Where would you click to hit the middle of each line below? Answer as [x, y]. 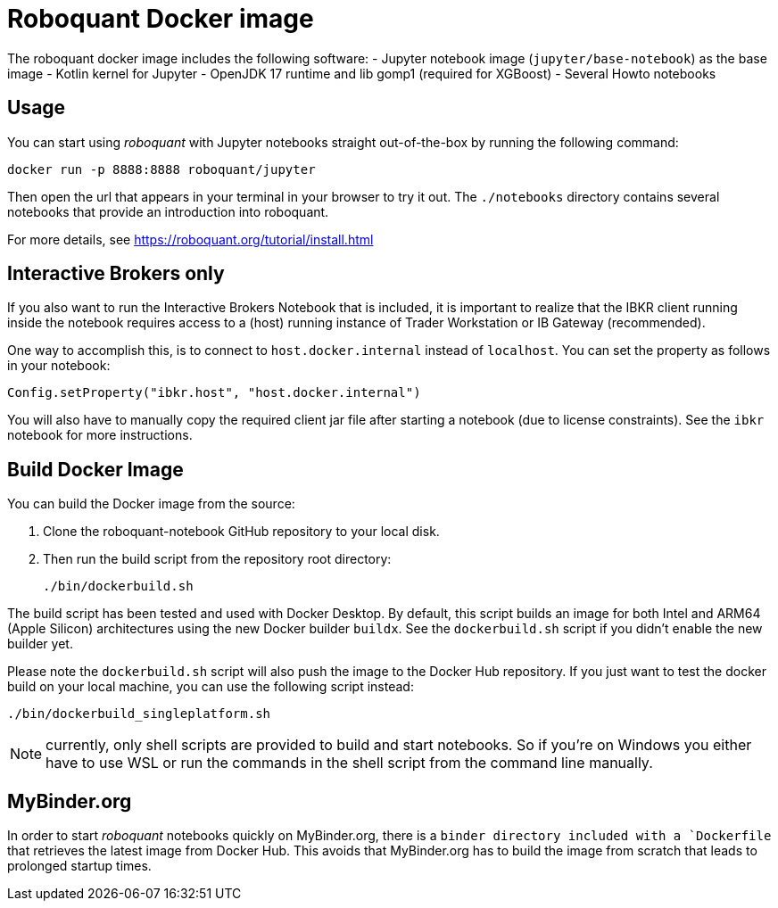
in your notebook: [59, 366]
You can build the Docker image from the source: [151, 504]
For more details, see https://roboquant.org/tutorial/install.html [190, 239]
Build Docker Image [95, 469]
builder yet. [40, 644]
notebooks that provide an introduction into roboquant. [168, 211]
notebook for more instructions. [100, 435]
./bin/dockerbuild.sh [118, 586]
